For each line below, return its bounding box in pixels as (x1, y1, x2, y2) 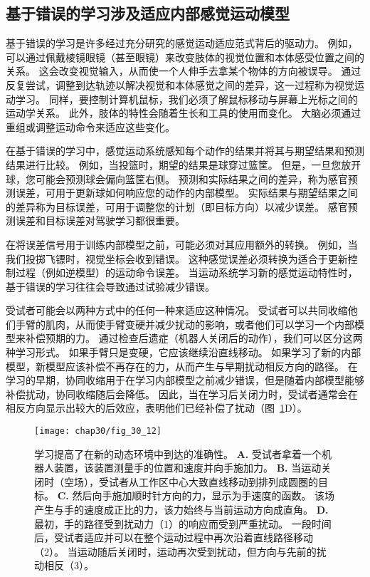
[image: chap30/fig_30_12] (34, 426, 162, 437)
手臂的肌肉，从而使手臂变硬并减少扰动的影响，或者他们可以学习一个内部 (15, 316, 354, 331)
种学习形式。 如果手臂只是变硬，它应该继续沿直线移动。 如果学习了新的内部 (6, 345, 361, 360)
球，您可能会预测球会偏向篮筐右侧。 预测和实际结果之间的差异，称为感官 (6, 171, 348, 186)
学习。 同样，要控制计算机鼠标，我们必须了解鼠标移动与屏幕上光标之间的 (15, 91, 358, 106)
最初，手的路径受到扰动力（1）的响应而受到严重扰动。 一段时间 (34, 516, 332, 531)
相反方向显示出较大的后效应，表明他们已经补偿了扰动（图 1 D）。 (6, 400, 307, 415)
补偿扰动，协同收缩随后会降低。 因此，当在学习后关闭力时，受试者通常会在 (6, 386, 358, 401)
